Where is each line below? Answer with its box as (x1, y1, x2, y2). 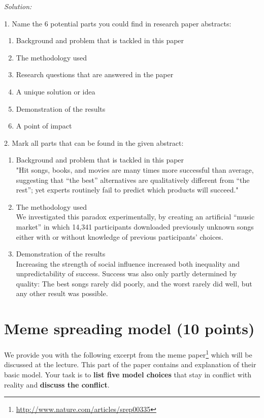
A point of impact (16, 120, 72, 131)
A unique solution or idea (16, 86, 95, 97)
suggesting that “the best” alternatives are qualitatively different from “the (16, 174, 250, 185)
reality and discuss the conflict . (4, 379, 110, 390)
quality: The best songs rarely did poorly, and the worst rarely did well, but (16, 278, 252, 288)
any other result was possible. (16, 288, 108, 299)
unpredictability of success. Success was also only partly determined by (16, 268, 237, 279)
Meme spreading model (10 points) (4, 318, 255, 339)
